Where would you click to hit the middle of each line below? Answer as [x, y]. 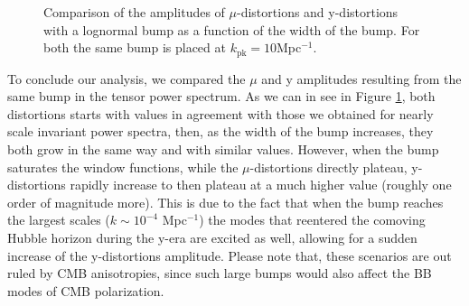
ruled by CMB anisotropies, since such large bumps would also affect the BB [220, 273]
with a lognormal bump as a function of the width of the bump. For [232, 29]
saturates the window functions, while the [123, 167]
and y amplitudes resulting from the [361, 78]
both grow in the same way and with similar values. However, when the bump [223, 149]
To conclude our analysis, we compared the [127, 78]
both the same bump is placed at [135, 47]
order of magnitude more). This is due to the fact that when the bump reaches [225, 202]
